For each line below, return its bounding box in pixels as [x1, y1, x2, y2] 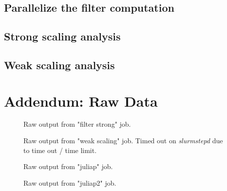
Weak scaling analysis [4, 57, 115, 72]
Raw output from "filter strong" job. [23, 119, 131, 129]
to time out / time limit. [23, 145, 97, 155]
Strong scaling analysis [4, 29, 121, 44]
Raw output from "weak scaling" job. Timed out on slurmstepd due [23, 135, 223, 146]
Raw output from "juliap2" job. [23, 177, 116, 188]
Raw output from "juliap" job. [23, 161, 113, 172]
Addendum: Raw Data [4, 91, 158, 111]
